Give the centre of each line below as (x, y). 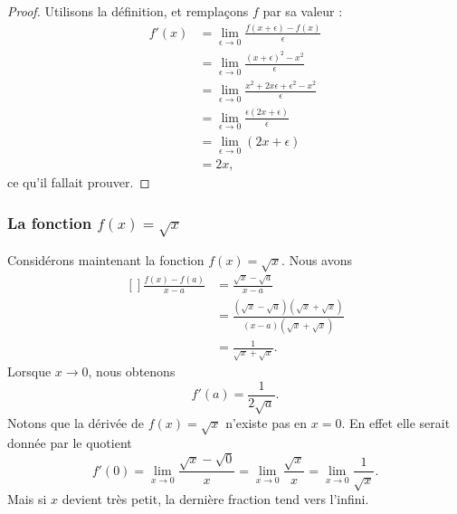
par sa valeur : (303, 11)
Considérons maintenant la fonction (106, 259)
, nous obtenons (132, 371)
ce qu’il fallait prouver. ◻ (79, 182)
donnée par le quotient (70, 443)
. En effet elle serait (396, 422)
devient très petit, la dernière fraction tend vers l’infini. (215, 499)
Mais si (27, 499)
